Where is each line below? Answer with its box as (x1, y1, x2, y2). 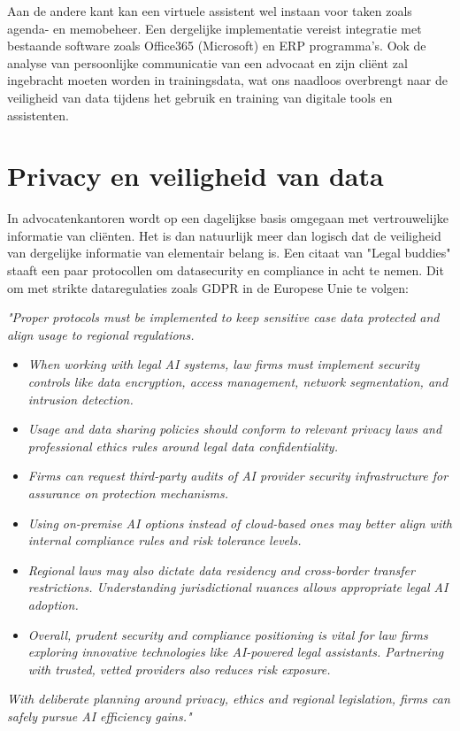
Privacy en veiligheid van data (7, 158, 384, 194)
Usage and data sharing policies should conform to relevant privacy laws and (27, 419, 442, 438)
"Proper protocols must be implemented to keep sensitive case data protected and (7, 308, 440, 327)
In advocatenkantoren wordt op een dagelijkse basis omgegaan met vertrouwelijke (7, 209, 448, 227)
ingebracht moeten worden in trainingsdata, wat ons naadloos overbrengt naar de (7, 71, 448, 89)
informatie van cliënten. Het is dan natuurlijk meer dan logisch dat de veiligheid (7, 226, 441, 244)
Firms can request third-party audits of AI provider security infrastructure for (27, 466, 448, 485)
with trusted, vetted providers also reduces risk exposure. (27, 659, 331, 678)
